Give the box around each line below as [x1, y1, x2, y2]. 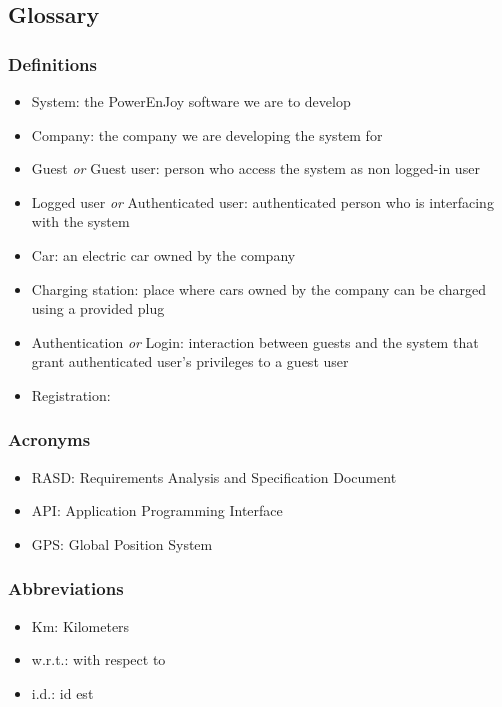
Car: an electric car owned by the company [31, 244, 296, 265]
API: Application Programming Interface [31, 500, 283, 521]
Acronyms [8, 427, 91, 452]
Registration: [31, 384, 111, 405]
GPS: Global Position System [31, 533, 213, 554]
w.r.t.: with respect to [31, 649, 166, 670]
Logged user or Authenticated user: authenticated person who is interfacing [31, 191, 494, 212]
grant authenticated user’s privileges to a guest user [31, 351, 349, 372]
